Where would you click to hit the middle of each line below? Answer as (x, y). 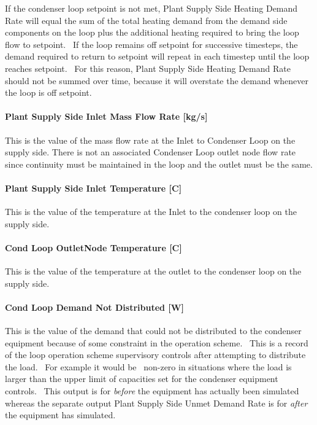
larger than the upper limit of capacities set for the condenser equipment (142, 379)
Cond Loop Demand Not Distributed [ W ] (94, 307)
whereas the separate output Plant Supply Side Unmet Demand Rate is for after (156, 403)
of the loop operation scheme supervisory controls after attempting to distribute (155, 355)
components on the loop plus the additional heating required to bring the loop (152, 32)
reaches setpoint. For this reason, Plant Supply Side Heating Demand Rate (148, 68)
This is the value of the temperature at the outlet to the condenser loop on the (153, 271)
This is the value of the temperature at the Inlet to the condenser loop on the (151, 212)
